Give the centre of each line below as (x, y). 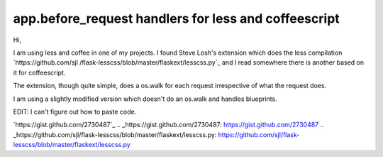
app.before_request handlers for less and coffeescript (176, 18)
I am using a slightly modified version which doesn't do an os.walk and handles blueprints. (145, 99)
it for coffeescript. (39, 72)
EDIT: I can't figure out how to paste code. (75, 112)
